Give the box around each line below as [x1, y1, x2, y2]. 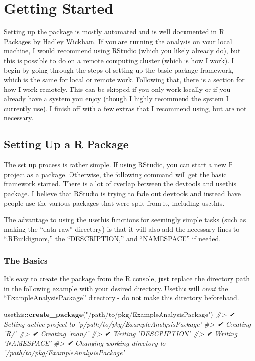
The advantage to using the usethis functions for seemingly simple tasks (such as [4, 214, 246, 225]
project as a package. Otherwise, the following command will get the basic [4, 169, 227, 179]
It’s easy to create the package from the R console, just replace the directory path [4, 273, 250, 284]
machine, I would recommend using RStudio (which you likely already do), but [4, 45, 241, 56]
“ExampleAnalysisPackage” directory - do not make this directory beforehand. [4, 293, 239, 303]
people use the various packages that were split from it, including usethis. [4, 198, 225, 208]
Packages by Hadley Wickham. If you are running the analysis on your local [4, 36, 232, 46]
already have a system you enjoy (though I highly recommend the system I [4, 93, 229, 104]
